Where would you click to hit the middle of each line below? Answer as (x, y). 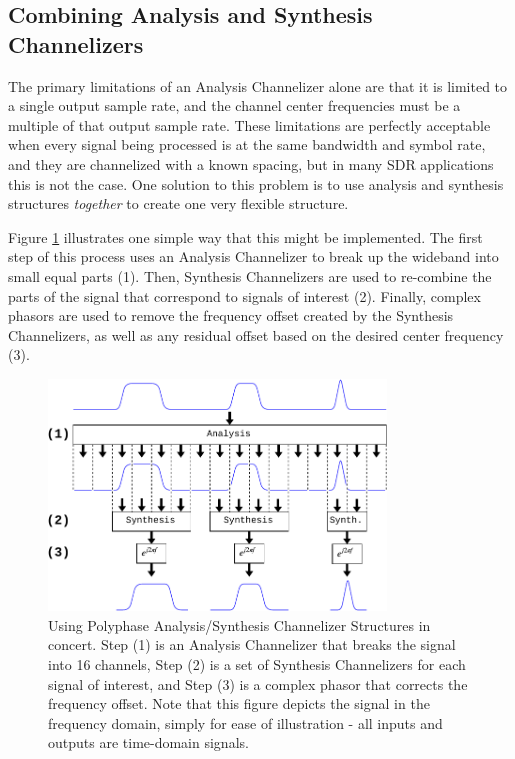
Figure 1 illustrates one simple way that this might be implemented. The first (245, 236)
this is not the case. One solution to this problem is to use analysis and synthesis (256, 183)
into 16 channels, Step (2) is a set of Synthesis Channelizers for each (257, 664)
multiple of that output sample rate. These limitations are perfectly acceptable (249, 124)
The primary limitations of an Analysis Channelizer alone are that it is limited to (258, 85)
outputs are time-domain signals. (148, 742)
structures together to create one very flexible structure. (178, 203)
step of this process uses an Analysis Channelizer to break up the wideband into (253, 256)
